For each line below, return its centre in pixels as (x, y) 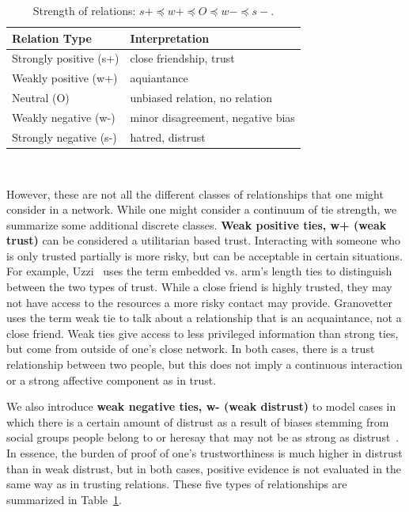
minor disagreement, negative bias (212, 117)
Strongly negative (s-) (64, 137)
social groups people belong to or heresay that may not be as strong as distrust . (203, 437)
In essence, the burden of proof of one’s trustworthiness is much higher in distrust (204, 453)
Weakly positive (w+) (65, 78)
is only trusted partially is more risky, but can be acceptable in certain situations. (204, 255)
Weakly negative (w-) (64, 117)
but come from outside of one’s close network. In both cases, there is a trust (191, 349)
